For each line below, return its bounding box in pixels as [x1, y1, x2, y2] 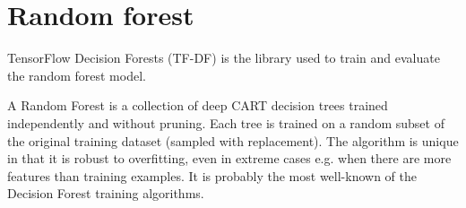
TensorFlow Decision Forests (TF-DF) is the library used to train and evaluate [7, 48, 440, 67]
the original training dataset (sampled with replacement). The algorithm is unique [7, 131, 459, 150]
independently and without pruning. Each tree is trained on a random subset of [7, 113, 444, 132]
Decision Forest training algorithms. [7, 184, 204, 203]
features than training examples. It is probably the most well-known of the [7, 166, 417, 185]
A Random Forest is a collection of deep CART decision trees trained [7, 96, 388, 115]
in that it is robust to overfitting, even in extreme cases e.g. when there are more [7, 149, 452, 168]
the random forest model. [7, 65, 146, 84]
